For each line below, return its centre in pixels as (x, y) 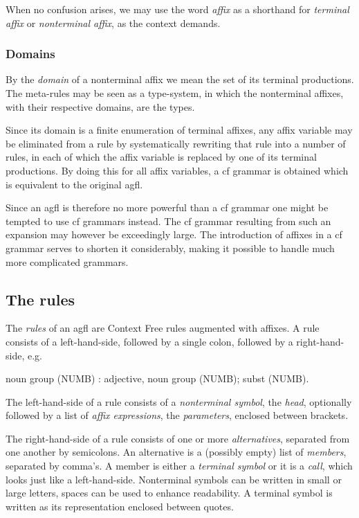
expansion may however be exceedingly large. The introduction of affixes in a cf (174, 234)
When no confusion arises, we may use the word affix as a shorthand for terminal (177, 9)
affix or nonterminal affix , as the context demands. (113, 23)
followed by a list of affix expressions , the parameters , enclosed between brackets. (177, 415)
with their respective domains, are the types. (100, 106)
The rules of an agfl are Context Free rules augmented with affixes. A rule (163, 328)
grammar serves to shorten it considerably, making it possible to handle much (170, 248)
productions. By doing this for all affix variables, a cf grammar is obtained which (177, 170)
